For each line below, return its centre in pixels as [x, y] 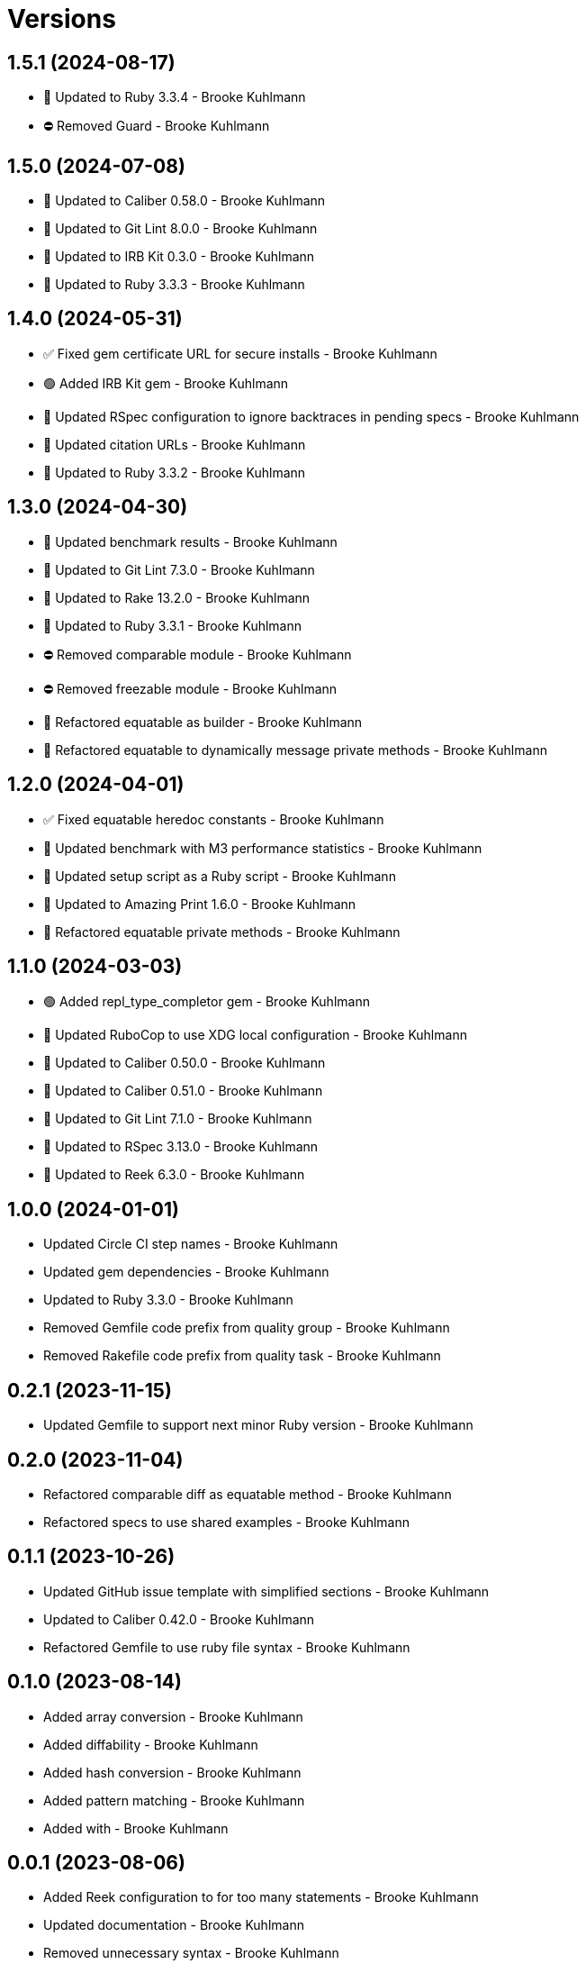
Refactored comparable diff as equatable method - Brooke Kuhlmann [248, 1494]
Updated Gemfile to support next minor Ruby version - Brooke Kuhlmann [258, 1425]
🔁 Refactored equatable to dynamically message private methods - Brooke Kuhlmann [295, 750]
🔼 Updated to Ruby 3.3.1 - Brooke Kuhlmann [172, 625]
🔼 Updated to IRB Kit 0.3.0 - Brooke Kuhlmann [179, 257]
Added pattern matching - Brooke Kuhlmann [174, 1800]
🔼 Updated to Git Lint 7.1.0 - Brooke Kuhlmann [178, 1119]
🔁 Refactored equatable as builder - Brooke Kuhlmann [203, 722]
